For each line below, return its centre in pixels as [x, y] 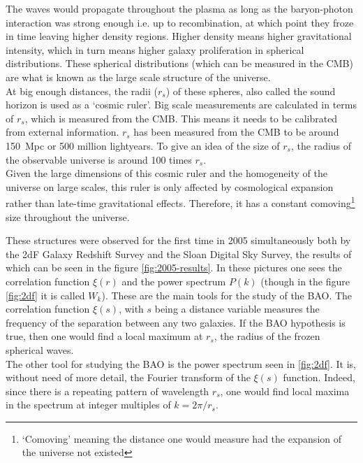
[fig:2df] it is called [45, 295]
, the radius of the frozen [267, 336]
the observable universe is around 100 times [99, 159]
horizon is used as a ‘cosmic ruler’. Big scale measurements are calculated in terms [181, 105]
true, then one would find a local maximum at [104, 336]
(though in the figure [305, 281]
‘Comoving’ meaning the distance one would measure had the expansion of [182, 438]
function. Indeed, [319, 377]
